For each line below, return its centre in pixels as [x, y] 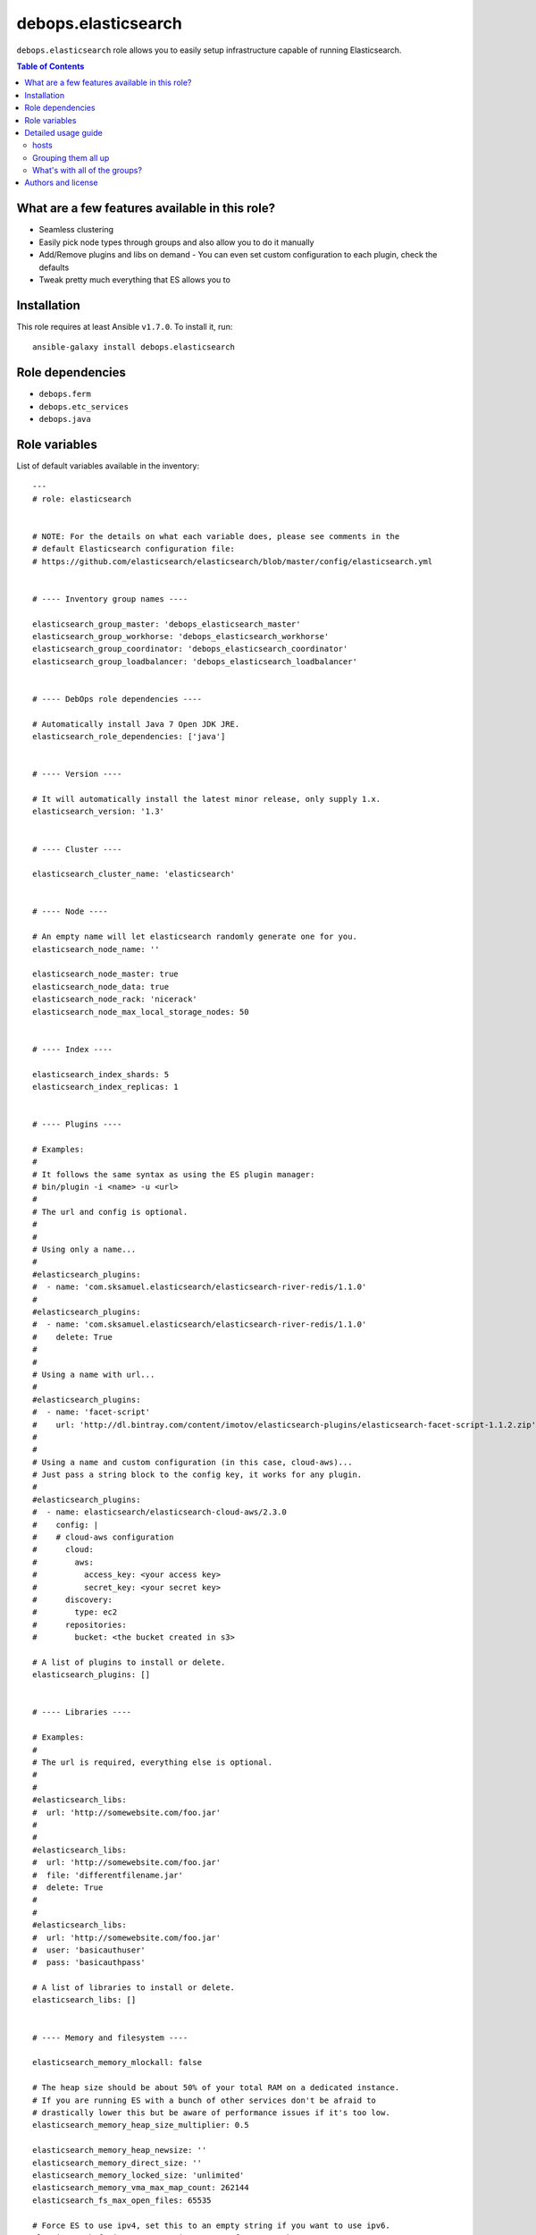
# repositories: [80, 1624]
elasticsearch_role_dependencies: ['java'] [129, 737]
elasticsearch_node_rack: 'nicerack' [115, 999]
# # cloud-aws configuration [103, 1537]
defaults [54, 267]
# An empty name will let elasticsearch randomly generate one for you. [195, 937]
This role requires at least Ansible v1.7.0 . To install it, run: [125, 326]
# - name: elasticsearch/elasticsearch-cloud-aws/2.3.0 [160, 1512]
